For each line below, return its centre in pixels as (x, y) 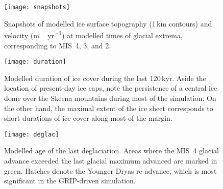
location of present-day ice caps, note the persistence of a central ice (111, 88)
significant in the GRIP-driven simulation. (70, 181)
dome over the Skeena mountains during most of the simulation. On (110, 98)
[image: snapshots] (37, 7)
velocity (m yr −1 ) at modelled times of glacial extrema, (93, 34)
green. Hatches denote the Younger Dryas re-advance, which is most (110, 170)
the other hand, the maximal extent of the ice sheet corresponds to (109, 108)
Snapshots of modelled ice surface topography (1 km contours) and (108, 23)
